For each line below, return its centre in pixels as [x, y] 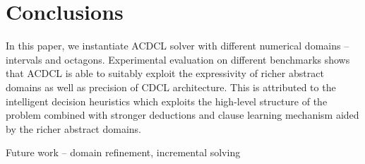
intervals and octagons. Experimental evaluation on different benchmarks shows [178, 59]
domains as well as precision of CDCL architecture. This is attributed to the [171, 87]
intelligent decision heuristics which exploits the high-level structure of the [167, 101]
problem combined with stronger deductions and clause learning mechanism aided [182, 115]
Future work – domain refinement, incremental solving [123, 152]
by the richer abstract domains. [73, 128]
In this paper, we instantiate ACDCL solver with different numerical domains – [178, 46]
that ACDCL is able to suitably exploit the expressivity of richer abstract [165, 73]
